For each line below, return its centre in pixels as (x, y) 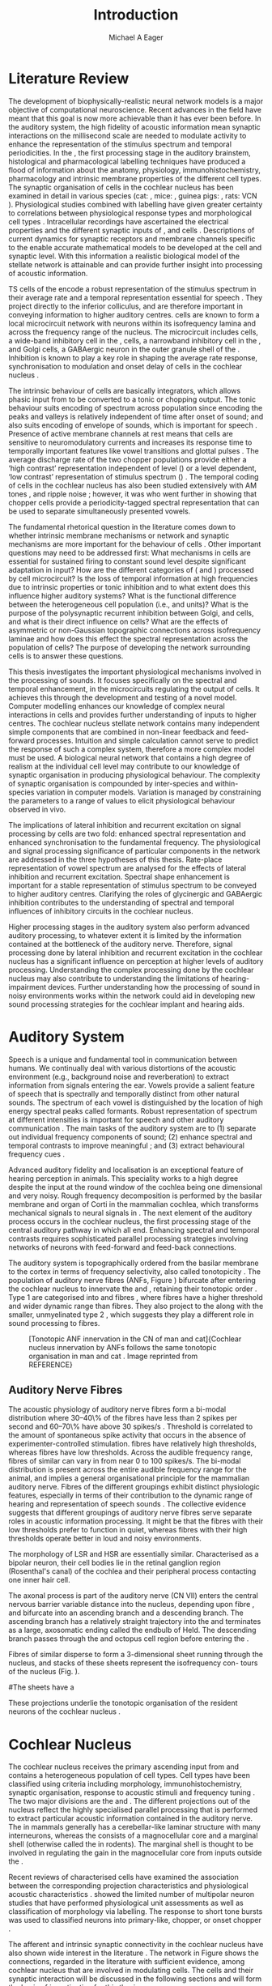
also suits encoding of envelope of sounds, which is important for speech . (133, 425)
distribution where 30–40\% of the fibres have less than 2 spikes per (123, 1418)
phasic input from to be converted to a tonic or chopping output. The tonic (132, 399)
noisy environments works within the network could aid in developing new (132, 995)
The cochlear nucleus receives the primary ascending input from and (124, 1767)
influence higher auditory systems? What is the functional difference (123, 595)
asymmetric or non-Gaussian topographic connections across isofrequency (135, 630)
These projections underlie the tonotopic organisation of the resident (123, 1703)
